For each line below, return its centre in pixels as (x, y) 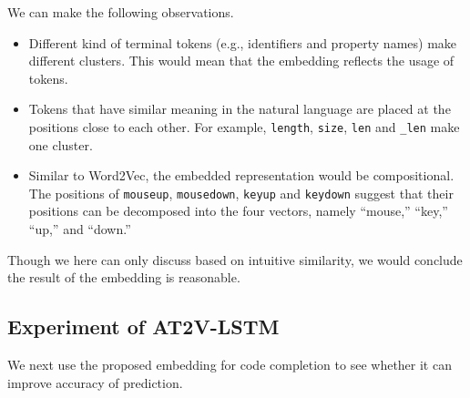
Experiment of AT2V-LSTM (143, 327)
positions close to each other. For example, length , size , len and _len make (244, 126)
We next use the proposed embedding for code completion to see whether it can (230, 365)
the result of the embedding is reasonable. (124, 277)
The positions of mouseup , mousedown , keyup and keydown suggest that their (241, 193)
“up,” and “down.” (80, 229)
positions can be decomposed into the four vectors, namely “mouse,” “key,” (238, 211)
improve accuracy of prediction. (95, 382)
